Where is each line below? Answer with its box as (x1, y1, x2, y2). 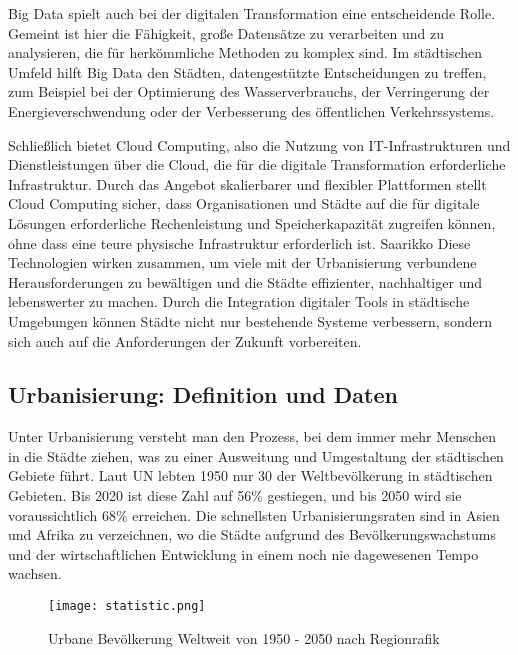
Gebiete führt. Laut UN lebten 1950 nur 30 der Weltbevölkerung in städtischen (8, 465, 493, 486)
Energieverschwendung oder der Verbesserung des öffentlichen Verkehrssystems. (8, 100, 495, 121)
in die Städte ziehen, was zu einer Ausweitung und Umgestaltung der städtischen (8, 445, 504, 466)
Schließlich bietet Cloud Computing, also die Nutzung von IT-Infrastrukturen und (8, 134, 511, 155)
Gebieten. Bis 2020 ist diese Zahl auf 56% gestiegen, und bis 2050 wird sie (8, 485, 462, 506)
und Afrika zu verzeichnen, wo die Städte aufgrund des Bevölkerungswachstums (8, 524, 496, 545)
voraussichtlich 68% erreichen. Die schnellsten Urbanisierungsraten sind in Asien (8, 504, 500, 525)
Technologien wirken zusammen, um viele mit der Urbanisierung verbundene (8, 252, 477, 273)
